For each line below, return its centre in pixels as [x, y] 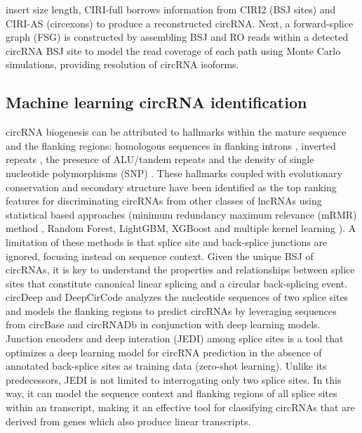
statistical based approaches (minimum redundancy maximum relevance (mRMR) [181, 214]
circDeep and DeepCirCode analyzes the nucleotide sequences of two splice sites [177, 297]
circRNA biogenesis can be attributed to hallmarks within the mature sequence [176, 132]
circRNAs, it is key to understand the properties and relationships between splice [180, 270]
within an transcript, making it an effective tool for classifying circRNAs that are [180, 407]
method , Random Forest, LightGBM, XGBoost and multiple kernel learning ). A [181, 228]
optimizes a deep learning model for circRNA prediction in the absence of [164, 352]
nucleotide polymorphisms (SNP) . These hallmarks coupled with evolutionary [174, 173]
